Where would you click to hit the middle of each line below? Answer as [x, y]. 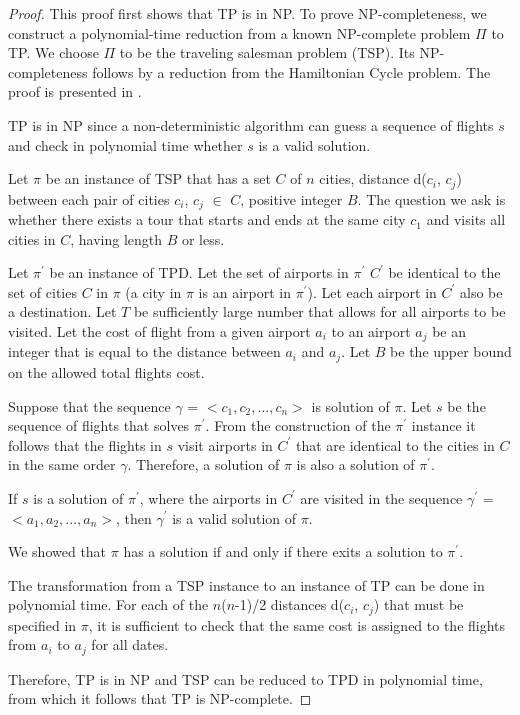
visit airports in [225, 444]
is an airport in [244, 291]
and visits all [466, 219]
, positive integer [291, 198]
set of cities [42, 291]
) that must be [418, 604]
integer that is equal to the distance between [144, 351]
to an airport [371, 331]
